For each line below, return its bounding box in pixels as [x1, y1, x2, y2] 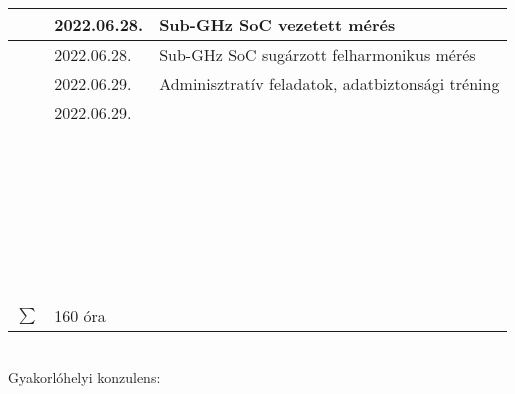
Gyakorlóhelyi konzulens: [8, 366, 161, 387]
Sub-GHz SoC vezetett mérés [159, 13, 396, 36]
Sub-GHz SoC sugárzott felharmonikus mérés [159, 43, 476, 66]
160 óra [54, 304, 106, 327]
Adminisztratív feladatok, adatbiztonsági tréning [159, 72, 500, 95]
